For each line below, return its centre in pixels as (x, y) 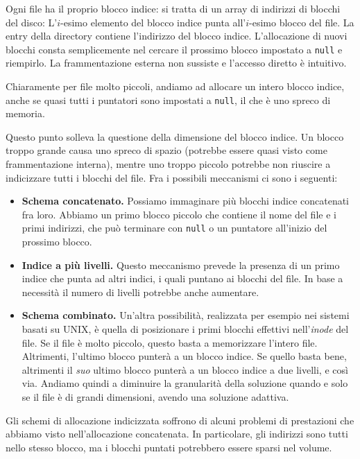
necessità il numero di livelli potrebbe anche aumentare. (140, 292)
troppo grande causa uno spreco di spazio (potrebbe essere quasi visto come (166, 150)
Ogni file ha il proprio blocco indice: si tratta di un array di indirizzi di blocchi (173, 8)
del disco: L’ (32, 22)
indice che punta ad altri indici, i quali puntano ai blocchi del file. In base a (182, 278)
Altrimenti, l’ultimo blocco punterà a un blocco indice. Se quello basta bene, (184, 356)
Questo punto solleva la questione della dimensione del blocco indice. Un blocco (175, 136)
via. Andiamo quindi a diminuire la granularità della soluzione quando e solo (185, 383)
